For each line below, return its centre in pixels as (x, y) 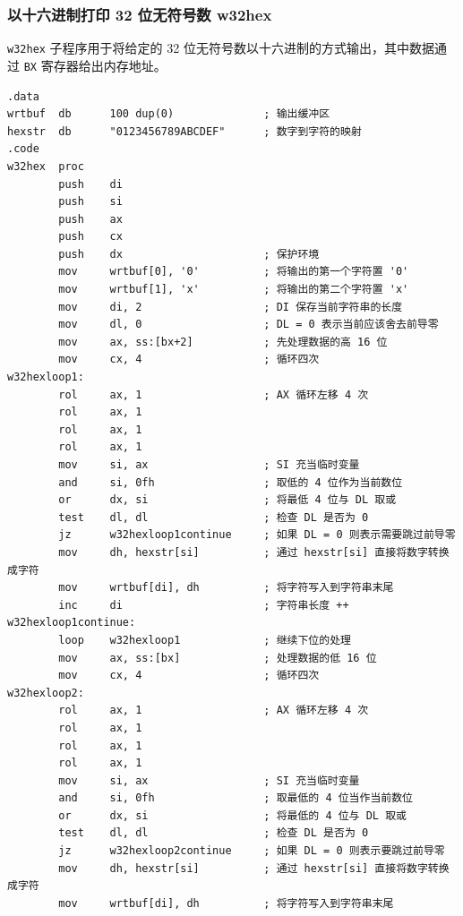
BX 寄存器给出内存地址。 (95, 65)
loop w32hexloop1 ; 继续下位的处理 (205, 640)
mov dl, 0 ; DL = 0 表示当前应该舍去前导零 (249, 325)
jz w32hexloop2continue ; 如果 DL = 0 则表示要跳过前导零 (252, 851)
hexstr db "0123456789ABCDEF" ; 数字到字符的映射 (184, 131)
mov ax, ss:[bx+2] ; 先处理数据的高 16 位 (223, 342)
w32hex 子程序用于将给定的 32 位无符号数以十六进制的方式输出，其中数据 (221, 48)
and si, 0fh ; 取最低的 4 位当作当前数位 (236, 798)
